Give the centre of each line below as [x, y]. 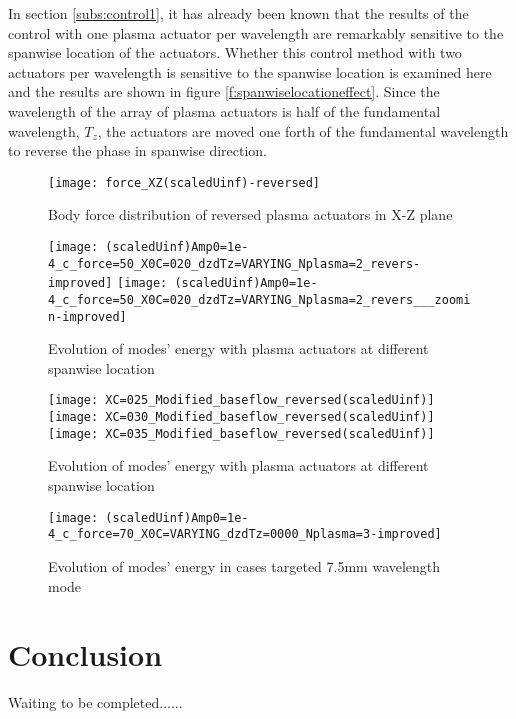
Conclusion [85, 654]
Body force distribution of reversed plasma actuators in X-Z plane [250, 214]
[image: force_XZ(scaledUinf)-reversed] [184, 182]
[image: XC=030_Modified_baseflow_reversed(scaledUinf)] [241, 417]
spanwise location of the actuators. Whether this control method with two [235, 52]
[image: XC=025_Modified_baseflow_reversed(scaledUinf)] [241, 400]
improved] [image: [108, 283]
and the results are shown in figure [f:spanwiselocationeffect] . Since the [224, 91]
